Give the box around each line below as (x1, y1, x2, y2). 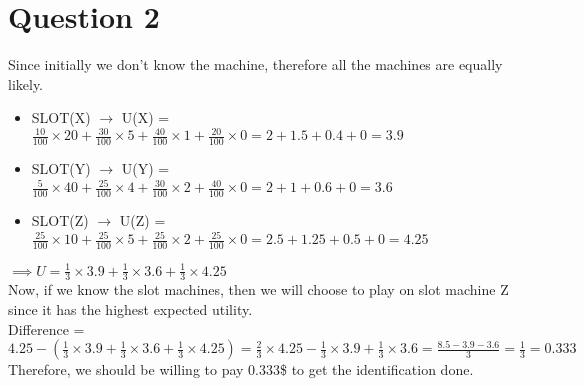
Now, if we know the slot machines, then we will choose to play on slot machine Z (8, 279, 509, 300)
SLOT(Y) (31, 158, 91, 179)
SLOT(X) (31, 107, 91, 128)
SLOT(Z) (31, 210, 89, 231)
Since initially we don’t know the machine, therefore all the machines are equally (8, 54, 503, 75)
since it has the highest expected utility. (8, 299, 253, 320)
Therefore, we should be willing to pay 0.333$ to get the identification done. (8, 359, 474, 380)
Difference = (8, 318, 85, 339)
